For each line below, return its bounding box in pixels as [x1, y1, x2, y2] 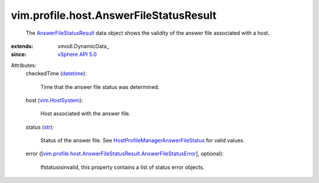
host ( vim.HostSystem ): [25, 97, 83, 104]
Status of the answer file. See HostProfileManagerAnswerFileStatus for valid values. [40, 137, 245, 144]
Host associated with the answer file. [40, 110, 131, 117]
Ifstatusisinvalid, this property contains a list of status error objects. [40, 164, 205, 171]
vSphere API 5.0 [57, 51, 97, 58]
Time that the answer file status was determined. [40, 83, 159, 91]
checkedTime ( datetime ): [25, 70, 87, 77]
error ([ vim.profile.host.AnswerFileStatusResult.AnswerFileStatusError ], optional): [25, 150, 224, 157]
